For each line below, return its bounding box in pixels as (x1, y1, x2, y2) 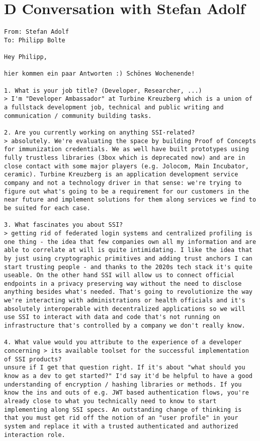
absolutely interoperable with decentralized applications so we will (4, 305, 245, 312)
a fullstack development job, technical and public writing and (4, 104, 224, 111)
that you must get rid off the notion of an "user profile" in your (4, 414, 238, 422)
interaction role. (4, 431, 65, 438)
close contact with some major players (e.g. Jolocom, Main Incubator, (4, 162, 249, 170)
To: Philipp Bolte (4, 36, 65, 44)
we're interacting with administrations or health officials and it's (4, 297, 245, 304)
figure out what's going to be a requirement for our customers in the (4, 187, 249, 195)
